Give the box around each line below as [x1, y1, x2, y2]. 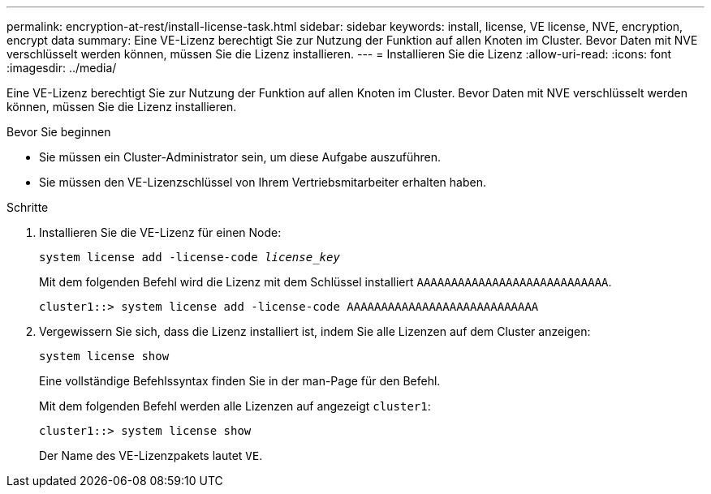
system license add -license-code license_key [39, 251, 340, 264]
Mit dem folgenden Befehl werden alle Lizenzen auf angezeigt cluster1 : [39, 399, 431, 413]
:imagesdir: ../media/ [6, 61, 117, 75]
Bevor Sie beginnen [6, 125, 111, 139]
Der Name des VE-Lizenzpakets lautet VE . [39, 449, 263, 462]
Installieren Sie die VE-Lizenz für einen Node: [39, 226, 282, 239]
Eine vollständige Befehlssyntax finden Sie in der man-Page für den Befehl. [39, 374, 441, 388]
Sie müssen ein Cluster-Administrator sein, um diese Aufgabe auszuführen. [39, 150, 442, 164]
